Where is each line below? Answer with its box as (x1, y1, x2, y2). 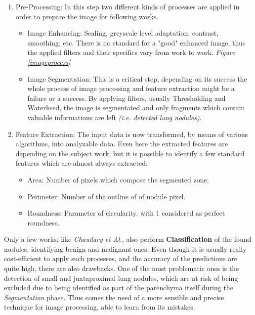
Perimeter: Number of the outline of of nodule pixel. (27, 191, 186, 201)
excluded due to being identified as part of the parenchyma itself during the (4, 282, 233, 293)
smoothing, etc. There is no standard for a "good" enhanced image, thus (27, 37, 246, 47)
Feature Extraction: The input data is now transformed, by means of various (15, 129, 248, 139)
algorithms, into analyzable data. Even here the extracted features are (15, 138, 228, 149)
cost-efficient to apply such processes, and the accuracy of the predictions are (4, 253, 237, 264)
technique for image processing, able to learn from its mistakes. (4, 302, 195, 312)
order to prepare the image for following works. (15, 11, 159, 21)
